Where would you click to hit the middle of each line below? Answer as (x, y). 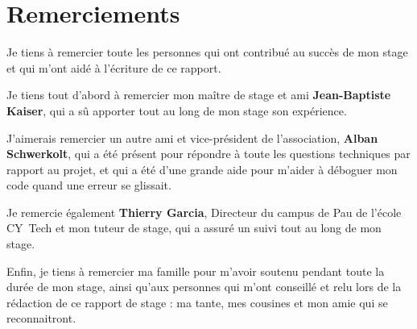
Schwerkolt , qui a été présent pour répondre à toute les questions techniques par (208, 154)
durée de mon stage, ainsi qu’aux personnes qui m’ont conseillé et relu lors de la (204, 287)
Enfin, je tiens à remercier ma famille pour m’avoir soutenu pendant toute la (196, 271)
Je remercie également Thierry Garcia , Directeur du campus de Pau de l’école (204, 212)
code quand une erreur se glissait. (89, 185)
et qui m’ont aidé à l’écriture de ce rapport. (114, 67)
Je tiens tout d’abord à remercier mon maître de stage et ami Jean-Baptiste (199, 95)
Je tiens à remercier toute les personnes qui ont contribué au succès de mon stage (207, 52)
